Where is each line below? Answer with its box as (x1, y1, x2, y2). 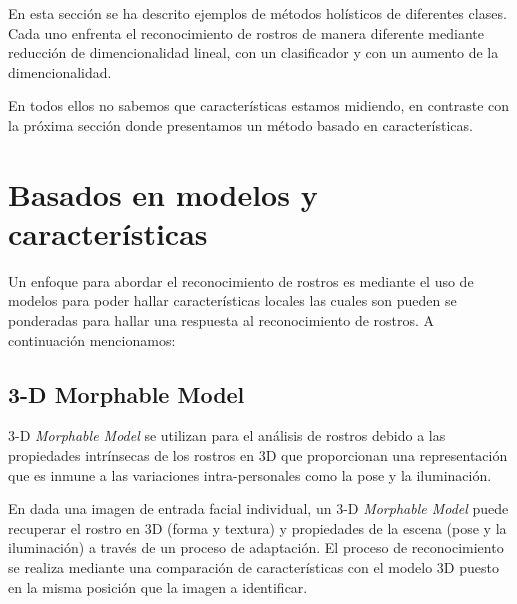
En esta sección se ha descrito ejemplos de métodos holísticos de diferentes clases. (8, 3, 507, 23)
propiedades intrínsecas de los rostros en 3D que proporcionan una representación (8, 445, 508, 466)
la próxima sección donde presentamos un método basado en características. (8, 114, 473, 135)
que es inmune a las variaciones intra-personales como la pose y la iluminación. (8, 464, 492, 485)
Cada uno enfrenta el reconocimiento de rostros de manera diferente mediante (8, 22, 484, 43)
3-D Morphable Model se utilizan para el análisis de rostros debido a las (8, 425, 446, 446)
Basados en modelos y (8, 173, 318, 214)
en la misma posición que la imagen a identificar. (8, 576, 308, 597)
